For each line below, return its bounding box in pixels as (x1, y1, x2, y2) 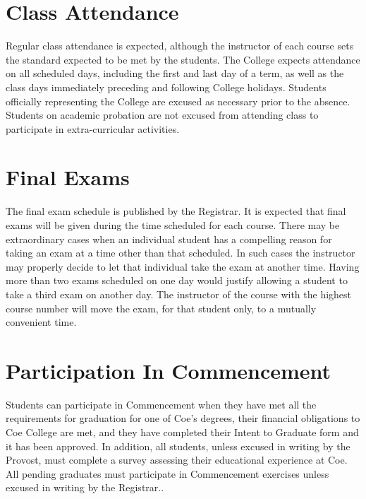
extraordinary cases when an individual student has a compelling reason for (6, 231, 332, 246)
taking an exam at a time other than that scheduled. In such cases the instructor (6, 245, 355, 260)
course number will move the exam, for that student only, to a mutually (6, 300, 317, 315)
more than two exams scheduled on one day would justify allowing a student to (6, 273, 348, 288)
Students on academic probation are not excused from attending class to (6, 107, 319, 122)
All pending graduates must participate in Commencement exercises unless (6, 466, 329, 481)
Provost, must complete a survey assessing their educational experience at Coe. (6, 452, 348, 467)
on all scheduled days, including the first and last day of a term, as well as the (6, 66, 344, 81)
